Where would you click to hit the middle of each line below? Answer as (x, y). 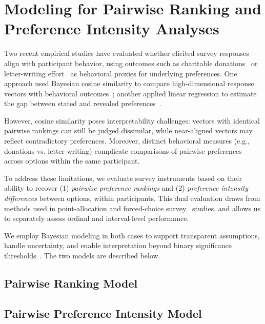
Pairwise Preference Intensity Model (103, 313)
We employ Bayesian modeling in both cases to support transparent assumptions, (132, 235)
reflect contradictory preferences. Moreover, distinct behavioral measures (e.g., (127, 141)
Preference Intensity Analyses (112, 28)
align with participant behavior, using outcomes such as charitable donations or (131, 63)
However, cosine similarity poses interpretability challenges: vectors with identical (132, 120)
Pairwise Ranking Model (71, 283)
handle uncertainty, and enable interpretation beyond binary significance (118, 245)
